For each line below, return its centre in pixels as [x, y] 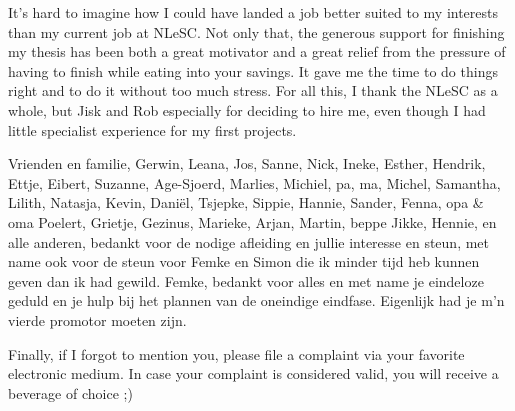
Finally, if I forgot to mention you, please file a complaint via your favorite [236, 353]
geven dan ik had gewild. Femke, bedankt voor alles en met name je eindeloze [246, 280]
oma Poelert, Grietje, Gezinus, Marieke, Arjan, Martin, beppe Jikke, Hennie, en [252, 221]
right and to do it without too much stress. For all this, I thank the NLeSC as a [253, 90]
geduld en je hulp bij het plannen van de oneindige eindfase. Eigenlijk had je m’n [256, 300]
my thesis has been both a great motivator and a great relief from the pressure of [257, 51]
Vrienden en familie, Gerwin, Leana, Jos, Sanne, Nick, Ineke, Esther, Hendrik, [247, 163]
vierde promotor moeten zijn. [97, 319]
